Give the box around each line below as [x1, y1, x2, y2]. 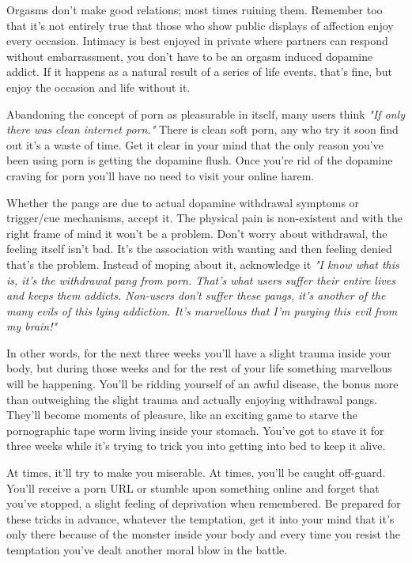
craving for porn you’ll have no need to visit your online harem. [6, 167, 315, 183]
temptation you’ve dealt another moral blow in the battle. [6, 542, 288, 557]
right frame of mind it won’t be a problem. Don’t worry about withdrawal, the [6, 225, 387, 241]
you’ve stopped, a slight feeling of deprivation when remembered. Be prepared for [6, 495, 401, 512]
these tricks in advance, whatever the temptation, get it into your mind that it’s [6, 510, 395, 527]
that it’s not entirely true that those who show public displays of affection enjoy [6, 17, 394, 33]
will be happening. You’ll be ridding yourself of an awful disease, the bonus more [6, 376, 399, 392]
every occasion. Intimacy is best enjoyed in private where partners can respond [6, 32, 388, 49]
